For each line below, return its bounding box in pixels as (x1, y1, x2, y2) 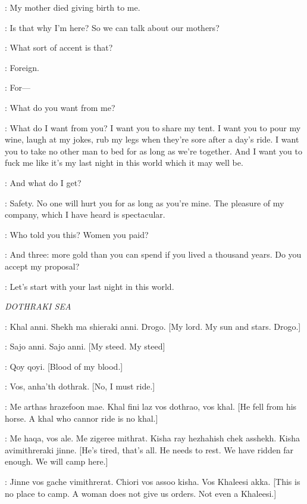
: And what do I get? (5, 176, 82, 188)
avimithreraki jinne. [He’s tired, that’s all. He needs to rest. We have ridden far (5, 443, 294, 456)
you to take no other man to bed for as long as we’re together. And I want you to (5, 144, 302, 157)
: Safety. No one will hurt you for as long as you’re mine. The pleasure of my (5, 196, 284, 209)
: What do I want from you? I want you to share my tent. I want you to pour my (5, 121, 301, 134)
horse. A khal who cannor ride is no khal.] (5, 412, 158, 424)
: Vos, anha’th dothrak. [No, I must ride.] (5, 380, 155, 392)
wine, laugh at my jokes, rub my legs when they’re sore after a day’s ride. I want (5, 133, 299, 146)
